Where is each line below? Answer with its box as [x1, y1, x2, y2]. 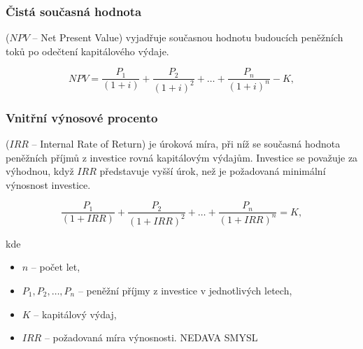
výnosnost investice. [6, 177, 91, 192]
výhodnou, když [6, 164, 74, 178]
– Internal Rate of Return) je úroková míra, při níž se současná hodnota [31, 136, 341, 151]
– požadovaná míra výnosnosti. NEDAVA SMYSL [44, 330, 258, 345]
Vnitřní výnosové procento [6, 108, 158, 126]
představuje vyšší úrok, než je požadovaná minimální [99, 164, 326, 178]
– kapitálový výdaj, [34, 306, 117, 321]
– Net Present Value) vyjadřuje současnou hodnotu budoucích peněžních [32, 30, 343, 45]
